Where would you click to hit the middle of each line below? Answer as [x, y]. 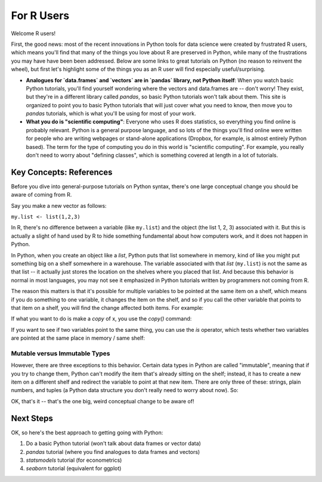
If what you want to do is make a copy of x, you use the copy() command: [101, 319]
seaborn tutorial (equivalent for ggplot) [74, 468]
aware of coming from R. [41, 195]
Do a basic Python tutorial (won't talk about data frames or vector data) [113, 443]
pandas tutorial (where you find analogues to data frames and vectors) [113, 452]
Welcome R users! [33, 33]
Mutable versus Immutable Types [61, 353]
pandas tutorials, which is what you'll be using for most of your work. [111, 114]
